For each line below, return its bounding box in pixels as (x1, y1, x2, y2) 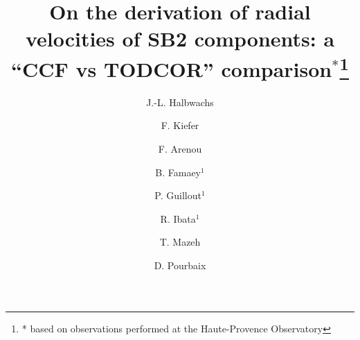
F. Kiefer (161, 118, 199, 133)
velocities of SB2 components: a (25, 24, 335, 53)
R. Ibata (160, 211, 196, 226)
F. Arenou (158, 142, 202, 156)
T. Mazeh (159, 235, 201, 249)
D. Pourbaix (154, 257, 206, 272)
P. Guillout (154, 188, 201, 203)
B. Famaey (155, 164, 201, 179)
